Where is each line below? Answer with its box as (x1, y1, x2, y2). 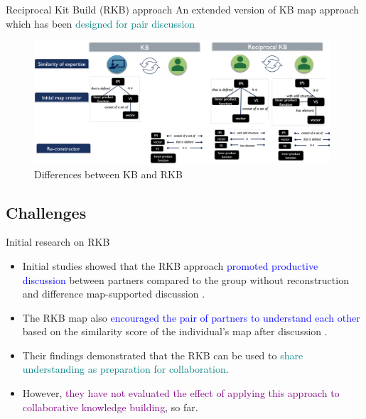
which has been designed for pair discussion (6, 16, 195, 31)
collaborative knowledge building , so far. (22, 399, 198, 414)
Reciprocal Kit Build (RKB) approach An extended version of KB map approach (6, 2, 360, 16)
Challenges (6, 201, 87, 223)
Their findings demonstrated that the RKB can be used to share (22, 347, 303, 362)
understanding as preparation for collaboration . (22, 361, 229, 376)
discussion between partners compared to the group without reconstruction (22, 272, 349, 287)
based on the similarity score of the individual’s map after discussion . (22, 324, 328, 339)
